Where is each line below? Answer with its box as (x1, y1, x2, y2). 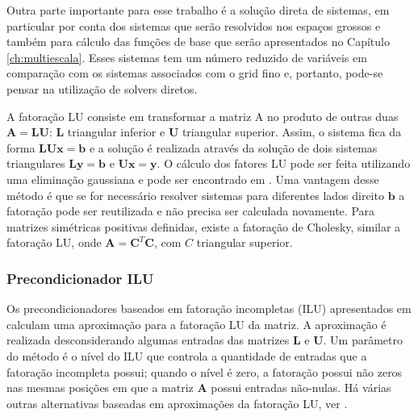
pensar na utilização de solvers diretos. (6, 80, 198, 97)
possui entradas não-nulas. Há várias (211, 379, 391, 396)
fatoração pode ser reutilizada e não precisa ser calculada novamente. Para (6, 202, 375, 219)
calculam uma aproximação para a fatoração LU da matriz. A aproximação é (6, 315, 387, 332)
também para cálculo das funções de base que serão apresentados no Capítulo (6, 33, 390, 50)
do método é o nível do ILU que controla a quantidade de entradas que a (6, 347, 367, 364)
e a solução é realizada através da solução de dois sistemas (89, 139, 378, 156)
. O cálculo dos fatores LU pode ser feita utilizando (157, 155, 411, 172)
